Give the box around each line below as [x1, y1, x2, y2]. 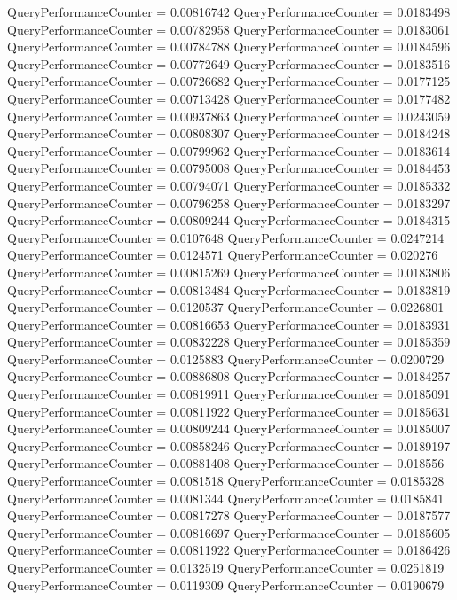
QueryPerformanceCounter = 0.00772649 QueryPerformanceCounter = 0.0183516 [7, 54, 451, 73]
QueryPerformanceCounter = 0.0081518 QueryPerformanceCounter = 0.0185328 [7, 471, 445, 490]
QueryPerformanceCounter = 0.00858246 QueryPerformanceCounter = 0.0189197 [7, 436, 451, 455]
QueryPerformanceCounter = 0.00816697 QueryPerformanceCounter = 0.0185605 [7, 523, 451, 542]
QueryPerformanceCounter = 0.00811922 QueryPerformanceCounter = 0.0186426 [7, 541, 451, 559]
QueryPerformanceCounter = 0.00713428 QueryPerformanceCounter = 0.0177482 [7, 89, 451, 107]
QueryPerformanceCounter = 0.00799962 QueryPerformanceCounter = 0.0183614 [7, 141, 451, 160]
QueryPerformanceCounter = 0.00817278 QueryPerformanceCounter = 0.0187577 [7, 506, 451, 525]
